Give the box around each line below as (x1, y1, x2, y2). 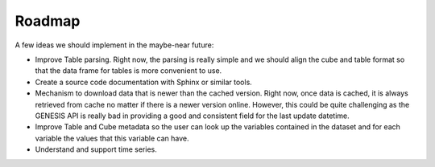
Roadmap (14, 12, 81, 30)
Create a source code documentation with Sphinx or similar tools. (35, 77, 253, 87)
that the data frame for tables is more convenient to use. (35, 66, 222, 75)
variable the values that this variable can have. (35, 133, 189, 143)
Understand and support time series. (35, 145, 157, 154)
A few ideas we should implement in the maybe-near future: (14, 40, 214, 50)
